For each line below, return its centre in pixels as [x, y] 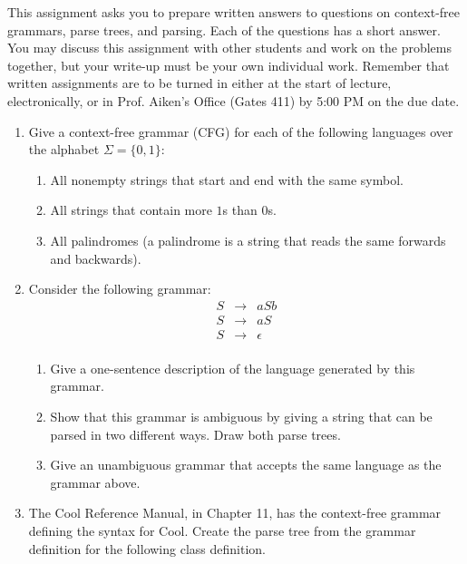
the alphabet [64, 149]
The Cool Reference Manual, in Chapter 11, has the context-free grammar [235, 513]
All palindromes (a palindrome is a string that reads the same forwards [248, 240]
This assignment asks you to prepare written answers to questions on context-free [233, 12]
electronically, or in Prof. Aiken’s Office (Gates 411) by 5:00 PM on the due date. [233, 100]
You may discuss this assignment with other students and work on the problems [230, 48]
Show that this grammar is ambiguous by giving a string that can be [241, 417]
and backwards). [96, 258]
